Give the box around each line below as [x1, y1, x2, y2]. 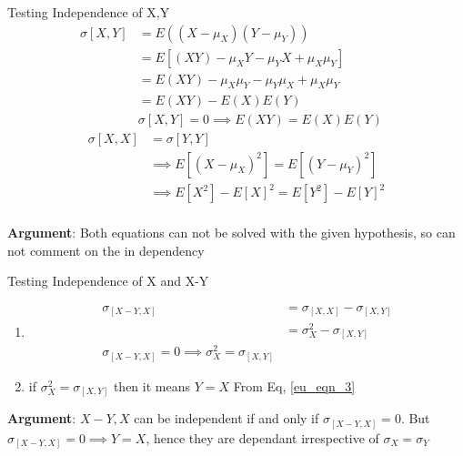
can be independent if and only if [134, 409, 319, 428]
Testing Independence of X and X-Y [7, 271, 209, 290]
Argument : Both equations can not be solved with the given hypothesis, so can [7, 223, 456, 242]
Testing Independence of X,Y [7, 3, 170, 21]
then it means [113, 376, 190, 395]
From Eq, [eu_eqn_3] [233, 376, 356, 395]
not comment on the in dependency [7, 240, 205, 259]
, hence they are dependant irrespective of [146, 428, 379, 447]
